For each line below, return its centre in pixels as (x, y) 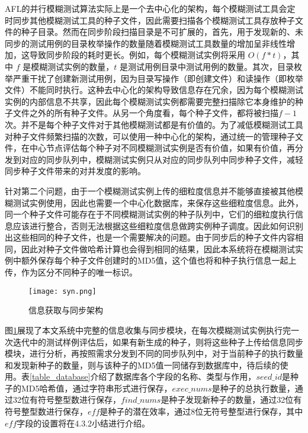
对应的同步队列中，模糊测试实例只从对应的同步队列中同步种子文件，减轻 (162, 159)
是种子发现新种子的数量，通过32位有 (231, 400)
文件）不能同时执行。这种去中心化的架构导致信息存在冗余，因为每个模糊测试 (154, 90)
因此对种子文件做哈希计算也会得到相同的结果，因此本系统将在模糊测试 (158, 248)
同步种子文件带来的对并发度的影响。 (75, 171)
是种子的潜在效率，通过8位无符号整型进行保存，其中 (201, 411)
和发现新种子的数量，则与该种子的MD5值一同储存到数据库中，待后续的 (142, 365)
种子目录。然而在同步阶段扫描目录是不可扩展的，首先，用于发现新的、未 (162, 32)
